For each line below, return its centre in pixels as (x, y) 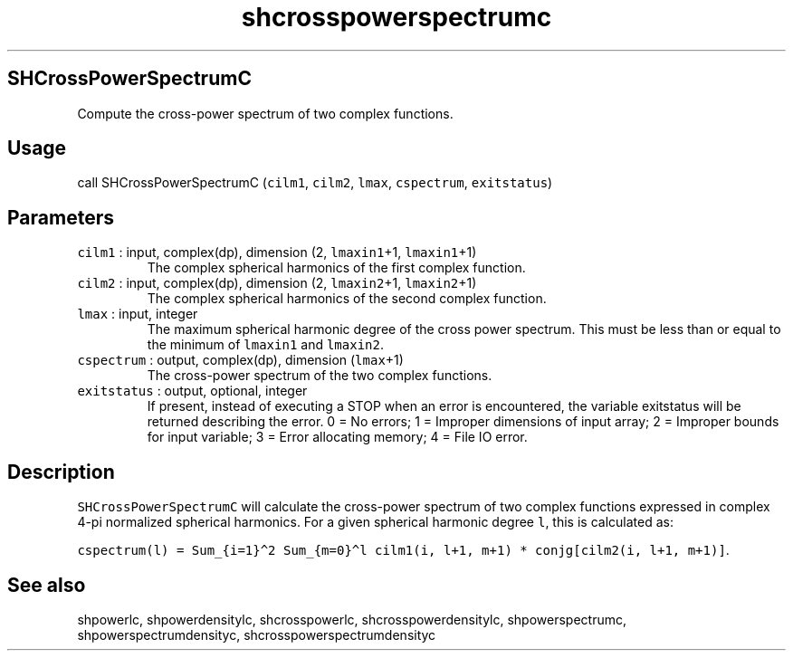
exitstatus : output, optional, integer (192, 391)
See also (47, 585)
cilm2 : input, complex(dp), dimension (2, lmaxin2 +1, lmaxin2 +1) (277, 283)
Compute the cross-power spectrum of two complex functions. (265, 113)
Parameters (61, 217)
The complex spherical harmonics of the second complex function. (347, 299)
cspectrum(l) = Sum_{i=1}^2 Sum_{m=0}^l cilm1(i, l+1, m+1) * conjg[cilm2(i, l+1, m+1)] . (403, 550)
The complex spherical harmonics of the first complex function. (336, 268)
